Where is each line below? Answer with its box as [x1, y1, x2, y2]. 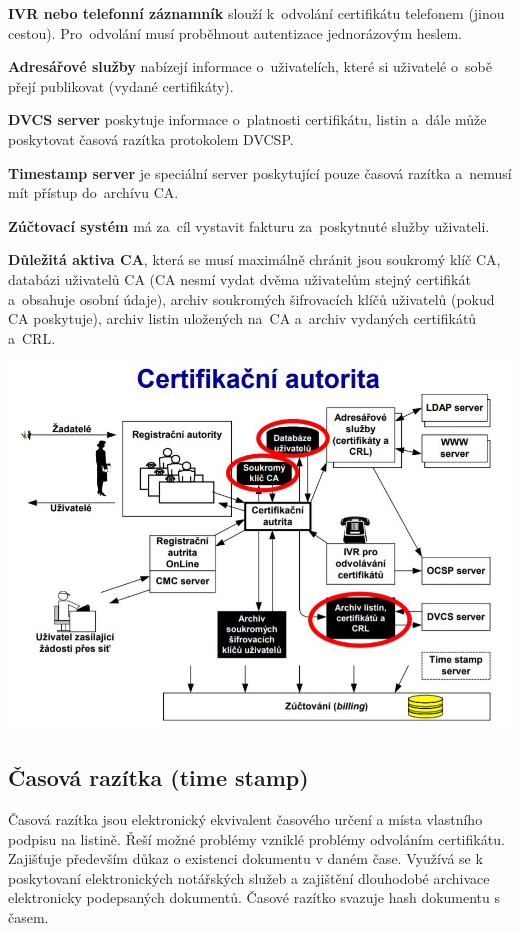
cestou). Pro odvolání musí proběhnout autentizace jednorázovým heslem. [8, 22, 463, 43]
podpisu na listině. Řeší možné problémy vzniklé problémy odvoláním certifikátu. [8, 828, 505, 849]
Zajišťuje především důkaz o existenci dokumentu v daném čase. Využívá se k [8, 848, 483, 869]
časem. [8, 906, 49, 927]
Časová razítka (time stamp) [8, 762, 309, 793]
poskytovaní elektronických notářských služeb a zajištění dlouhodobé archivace [8, 867, 490, 888]
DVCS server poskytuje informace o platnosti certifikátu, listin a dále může [8, 109, 487, 130]
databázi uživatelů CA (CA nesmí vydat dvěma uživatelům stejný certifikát [8, 268, 471, 289]
